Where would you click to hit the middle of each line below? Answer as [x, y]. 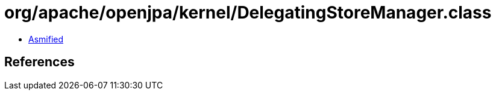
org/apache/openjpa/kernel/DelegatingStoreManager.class [248, 13]
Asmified [46, 39]
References [39, 62]
